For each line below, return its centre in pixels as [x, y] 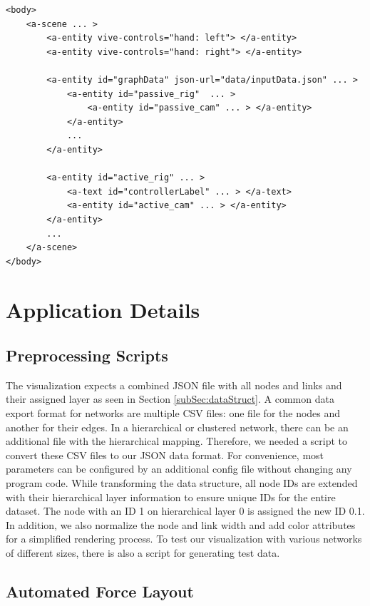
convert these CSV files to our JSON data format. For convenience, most [165, 454]
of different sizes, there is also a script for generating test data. [143, 552]
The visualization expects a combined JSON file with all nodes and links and [174, 385]
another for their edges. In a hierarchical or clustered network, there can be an [177, 427]
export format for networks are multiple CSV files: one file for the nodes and [173, 413]
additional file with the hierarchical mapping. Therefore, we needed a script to [177, 441]
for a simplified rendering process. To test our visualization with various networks [184, 539]
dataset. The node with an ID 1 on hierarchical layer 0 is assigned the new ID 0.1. [185, 511]
